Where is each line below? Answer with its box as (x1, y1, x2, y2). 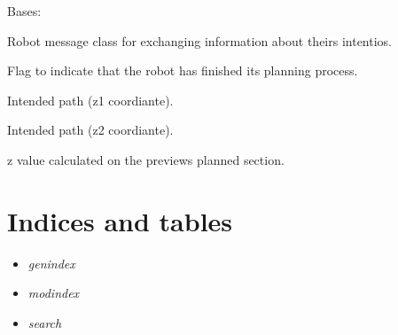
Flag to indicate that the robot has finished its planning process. (7, 61, 358, 80)
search (27, 313, 62, 331)
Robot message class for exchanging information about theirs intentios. (7, 31, 392, 50)
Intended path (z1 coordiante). (7, 90, 174, 109)
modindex (27, 284, 80, 302)
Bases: (7, 2, 42, 19)
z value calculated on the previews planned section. (7, 150, 285, 168)
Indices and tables (7, 202, 233, 238)
